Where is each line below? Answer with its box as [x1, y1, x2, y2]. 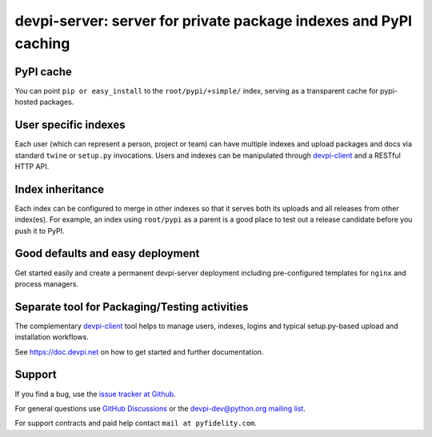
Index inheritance [14, 182, 105, 196]
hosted [14, 97, 38, 107]
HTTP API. [14, 161, 50, 171]
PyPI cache [14, 65, 72, 78]
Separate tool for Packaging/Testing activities [14, 300, 249, 314]
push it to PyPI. [14, 226, 65, 235]
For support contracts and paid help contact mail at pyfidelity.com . [14, 419, 258, 428]
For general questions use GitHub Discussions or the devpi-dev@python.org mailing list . [14, 403, 306, 413]
